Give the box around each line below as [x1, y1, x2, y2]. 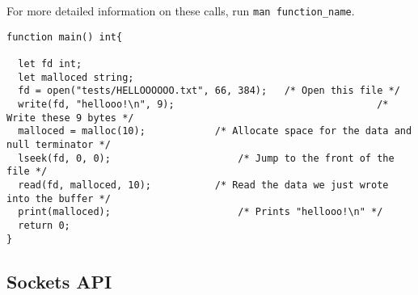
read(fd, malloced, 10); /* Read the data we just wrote [18, 179, 389, 191]
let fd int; [18, 57, 82, 70]
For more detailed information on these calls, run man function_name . [6, 2, 355, 19]
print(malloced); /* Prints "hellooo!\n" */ [18, 206, 383, 218]
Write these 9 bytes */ [6, 112, 134, 124]
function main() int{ [6, 31, 123, 43]
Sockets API [6, 268, 112, 293]
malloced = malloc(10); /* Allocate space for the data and [18, 125, 412, 137]
